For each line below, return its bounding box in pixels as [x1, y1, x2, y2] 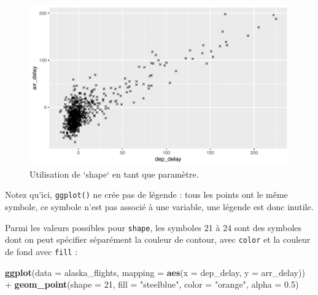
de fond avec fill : [5, 245, 78, 258]
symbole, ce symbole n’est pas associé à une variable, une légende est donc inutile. [5, 200, 314, 213]
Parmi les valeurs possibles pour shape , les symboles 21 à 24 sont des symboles [5, 221, 302, 234]
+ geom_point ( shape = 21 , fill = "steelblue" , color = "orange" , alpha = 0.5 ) [5, 278, 299, 291]
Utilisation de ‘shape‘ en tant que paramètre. [29, 167, 199, 180]
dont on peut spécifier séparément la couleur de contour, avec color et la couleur [5, 233, 311, 246]
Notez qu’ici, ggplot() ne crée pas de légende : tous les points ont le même [5, 188, 288, 201]
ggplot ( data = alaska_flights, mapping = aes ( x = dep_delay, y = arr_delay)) [5, 265, 305, 278]
